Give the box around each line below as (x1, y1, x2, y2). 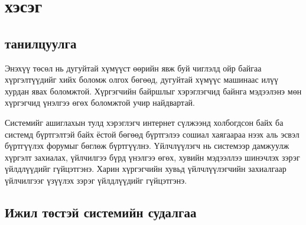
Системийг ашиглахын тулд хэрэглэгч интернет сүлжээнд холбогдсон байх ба (5, 116, 284, 128)
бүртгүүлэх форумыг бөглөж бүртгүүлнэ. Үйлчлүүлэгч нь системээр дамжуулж (5, 139, 289, 152)
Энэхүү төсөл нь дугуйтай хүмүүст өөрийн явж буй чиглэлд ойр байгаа (5, 61, 262, 74)
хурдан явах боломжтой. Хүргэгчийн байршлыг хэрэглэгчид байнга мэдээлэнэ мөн (5, 84, 302, 97)
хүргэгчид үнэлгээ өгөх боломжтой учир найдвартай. (5, 96, 196, 109)
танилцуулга (5, 34, 77, 52)
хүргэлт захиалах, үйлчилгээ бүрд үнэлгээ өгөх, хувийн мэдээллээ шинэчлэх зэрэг (5, 151, 300, 163)
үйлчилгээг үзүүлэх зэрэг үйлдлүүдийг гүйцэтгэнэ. (5, 174, 187, 186)
